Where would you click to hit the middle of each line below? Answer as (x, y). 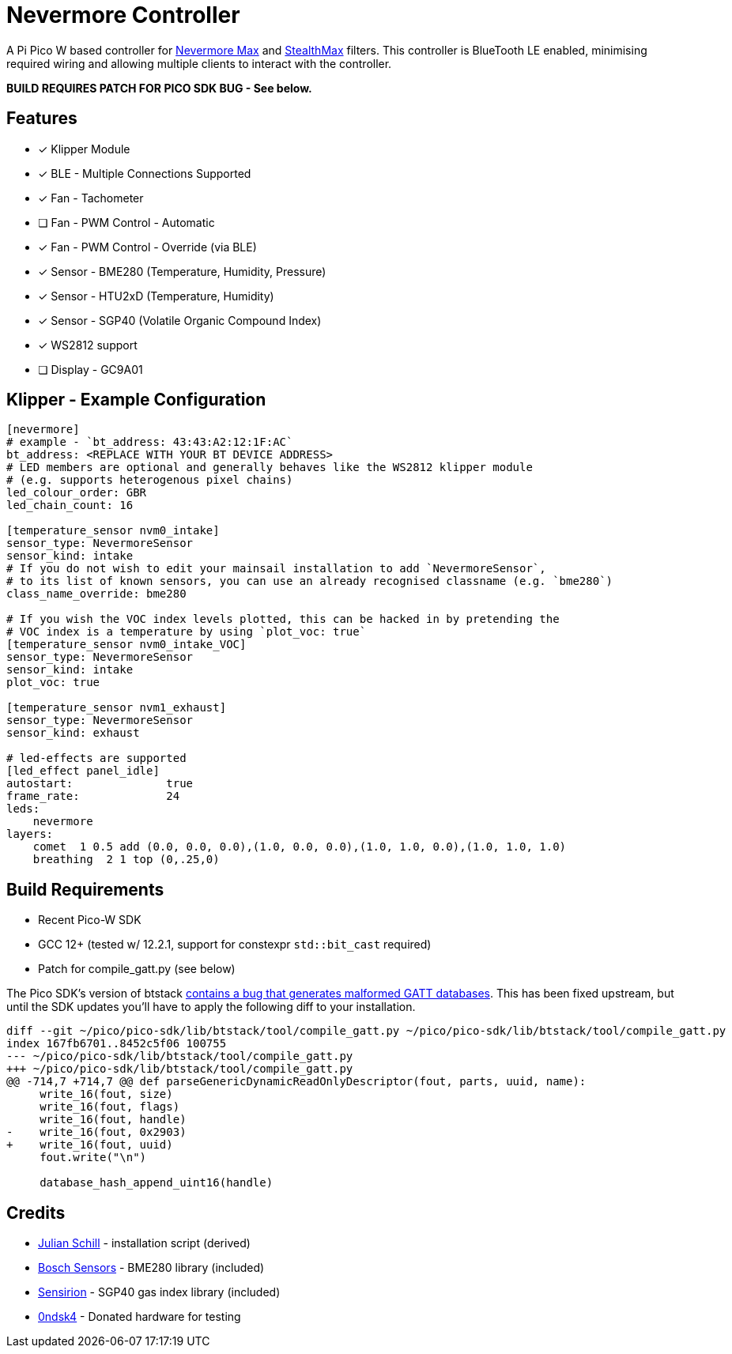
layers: (30, 834)
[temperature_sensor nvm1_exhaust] (117, 708)
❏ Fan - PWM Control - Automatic (126, 222)
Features (42, 119)
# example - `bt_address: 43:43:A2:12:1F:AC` (150, 442)
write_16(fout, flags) (110, 1107)
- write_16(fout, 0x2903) (96, 1132)
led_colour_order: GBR (77, 493)
